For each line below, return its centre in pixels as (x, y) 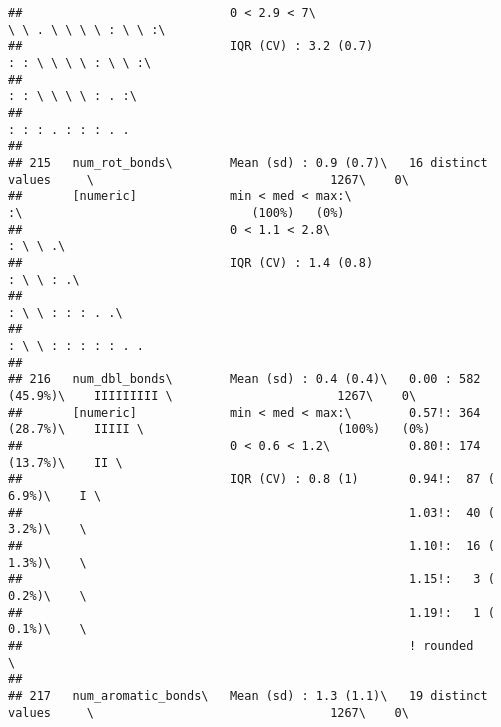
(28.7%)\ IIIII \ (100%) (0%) (219, 429)
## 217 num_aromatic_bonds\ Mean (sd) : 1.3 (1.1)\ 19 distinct (248, 695)
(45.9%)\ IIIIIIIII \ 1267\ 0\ (212, 396)
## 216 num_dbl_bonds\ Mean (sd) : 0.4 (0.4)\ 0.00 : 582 (244, 379)
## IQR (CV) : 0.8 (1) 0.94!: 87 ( (251, 479)
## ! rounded (241, 645)
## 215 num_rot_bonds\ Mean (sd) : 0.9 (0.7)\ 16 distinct (248, 162)
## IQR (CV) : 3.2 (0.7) (191, 46)
